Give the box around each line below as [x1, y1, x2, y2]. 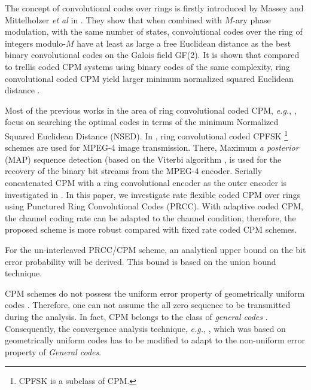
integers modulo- [5, 36, 66, 49]
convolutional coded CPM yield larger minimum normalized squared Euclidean [5, 72, 294, 84]
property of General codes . [5, 345, 102, 358]
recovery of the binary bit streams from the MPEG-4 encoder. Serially [5, 164, 263, 177]
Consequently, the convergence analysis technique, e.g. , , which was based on [5, 322, 286, 334]
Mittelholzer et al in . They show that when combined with [5, 13, 222, 26]
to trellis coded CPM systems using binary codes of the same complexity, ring [5, 60, 290, 72]
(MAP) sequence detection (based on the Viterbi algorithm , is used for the [5, 153, 282, 165]
